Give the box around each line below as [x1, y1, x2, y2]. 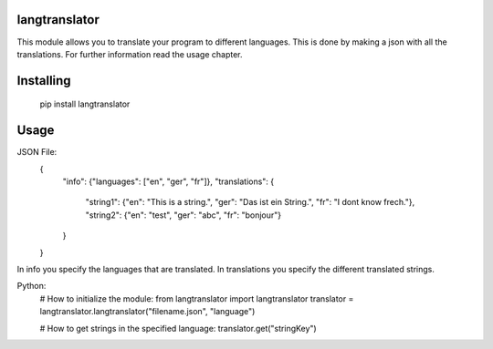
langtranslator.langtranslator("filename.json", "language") [39, 306, 256, 317]
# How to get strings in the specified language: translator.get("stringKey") [39, 323, 317, 334]
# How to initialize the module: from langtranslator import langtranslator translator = [39, 293, 354, 304]
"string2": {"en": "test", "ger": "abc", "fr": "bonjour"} [85, 210, 282, 221]
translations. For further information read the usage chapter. [16, 48, 243, 59]
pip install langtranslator [39, 98, 131, 109]
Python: [16, 281, 47, 292]
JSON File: [16, 147, 58, 158]
